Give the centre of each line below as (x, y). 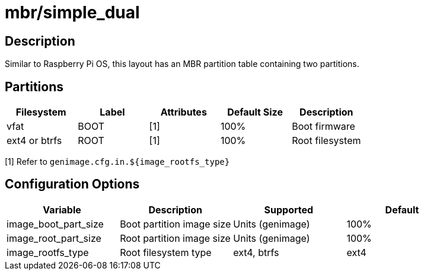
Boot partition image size (176, 224)
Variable (62, 210)
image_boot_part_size (55, 224)
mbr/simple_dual (72, 12)
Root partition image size (175, 238)
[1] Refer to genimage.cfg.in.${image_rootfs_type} (117, 162)
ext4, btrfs (256, 252)
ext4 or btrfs (34, 141)
